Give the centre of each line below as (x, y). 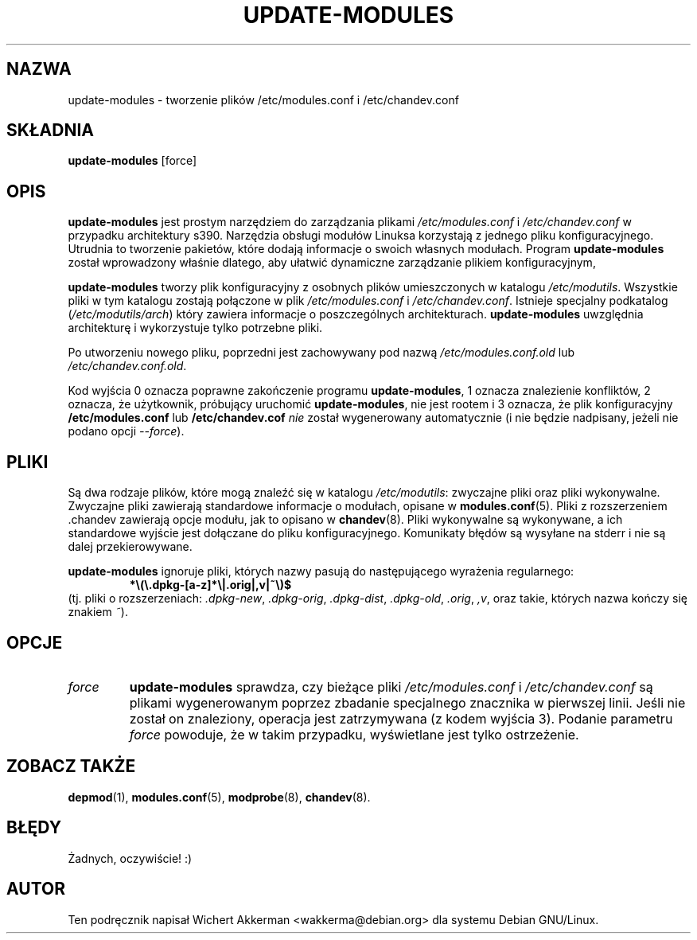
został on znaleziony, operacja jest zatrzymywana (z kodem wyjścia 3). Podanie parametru (401, 718)
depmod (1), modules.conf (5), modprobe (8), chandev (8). (219, 797)
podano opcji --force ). (126, 431)
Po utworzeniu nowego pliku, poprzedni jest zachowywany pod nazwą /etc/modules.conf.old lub (321, 353)
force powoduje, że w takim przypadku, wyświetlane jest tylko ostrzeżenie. (354, 734)
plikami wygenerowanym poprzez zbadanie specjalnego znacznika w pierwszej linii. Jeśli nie (407, 702)
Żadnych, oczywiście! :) (130, 858)
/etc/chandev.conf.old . (127, 366)
